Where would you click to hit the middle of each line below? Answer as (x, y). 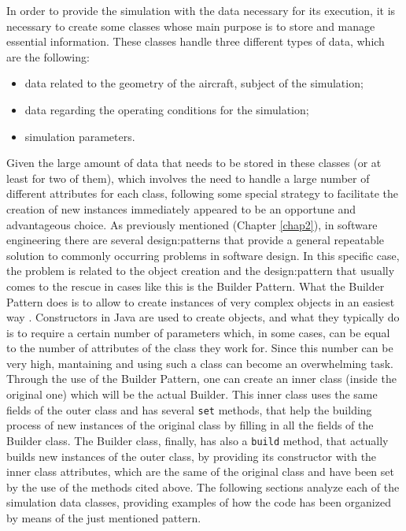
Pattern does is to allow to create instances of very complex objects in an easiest (201, 301)
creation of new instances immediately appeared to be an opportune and (181, 208)
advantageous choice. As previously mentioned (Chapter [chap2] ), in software (192, 224)
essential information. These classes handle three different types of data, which (196, 41)
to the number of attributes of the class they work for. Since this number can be (200, 348)
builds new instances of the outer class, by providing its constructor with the (192, 456)
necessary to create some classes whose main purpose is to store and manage (191, 26)
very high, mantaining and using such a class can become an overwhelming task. (200, 363)
